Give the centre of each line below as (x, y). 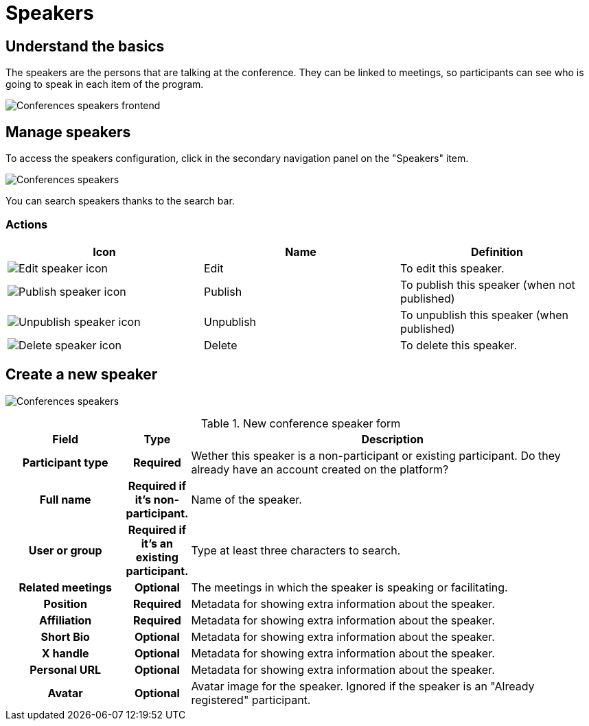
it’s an (157, 543)
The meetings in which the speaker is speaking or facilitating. (349, 587)
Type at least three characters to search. (296, 550)
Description (392, 439)
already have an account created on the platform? (320, 469)
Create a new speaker (82, 375)
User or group (65, 550)
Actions (27, 225)
